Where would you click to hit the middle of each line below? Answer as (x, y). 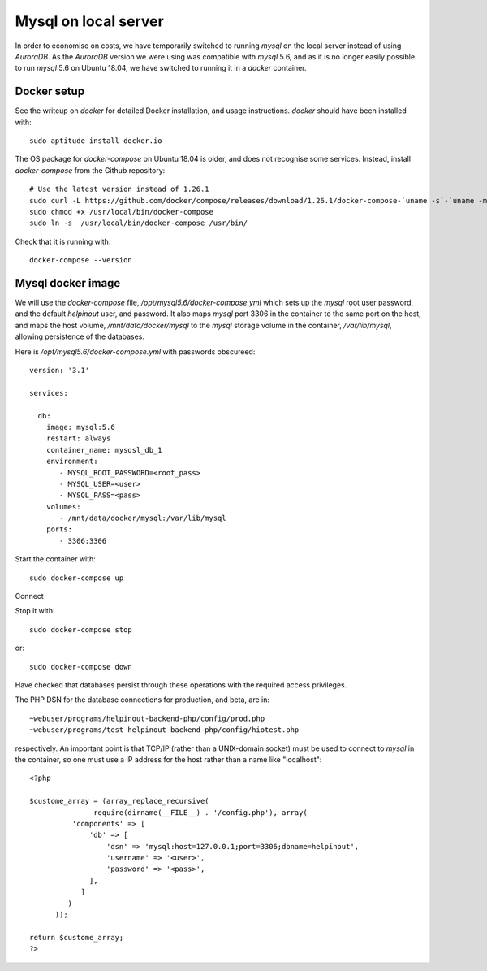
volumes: (63, 507)
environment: (72, 462)
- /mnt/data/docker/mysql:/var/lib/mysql (143, 518)
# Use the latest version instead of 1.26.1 (120, 189)
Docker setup (50, 91)
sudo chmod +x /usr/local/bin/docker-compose (122, 212)
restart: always (78, 438)
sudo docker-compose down (81, 667)
